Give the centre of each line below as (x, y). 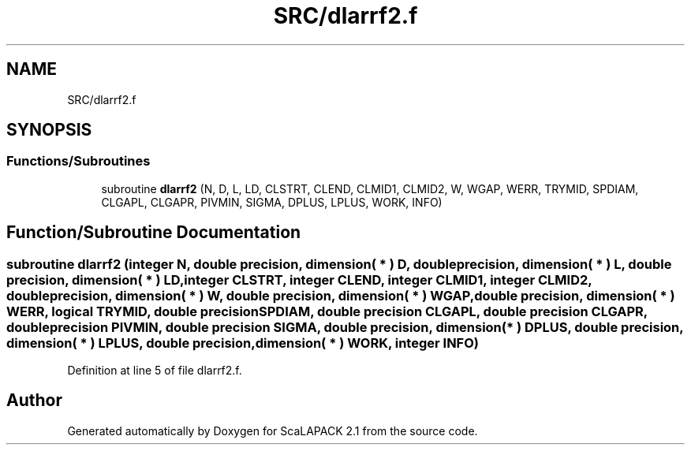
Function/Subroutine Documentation (154, 233)
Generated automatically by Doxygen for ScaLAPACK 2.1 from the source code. (273, 430)
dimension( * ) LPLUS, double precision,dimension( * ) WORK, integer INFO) (243, 343)
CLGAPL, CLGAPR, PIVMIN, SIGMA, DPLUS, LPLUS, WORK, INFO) (272, 202)
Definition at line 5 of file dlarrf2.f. (155, 371)
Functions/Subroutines (78, 161)
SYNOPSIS (49, 130)
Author (34, 401)
